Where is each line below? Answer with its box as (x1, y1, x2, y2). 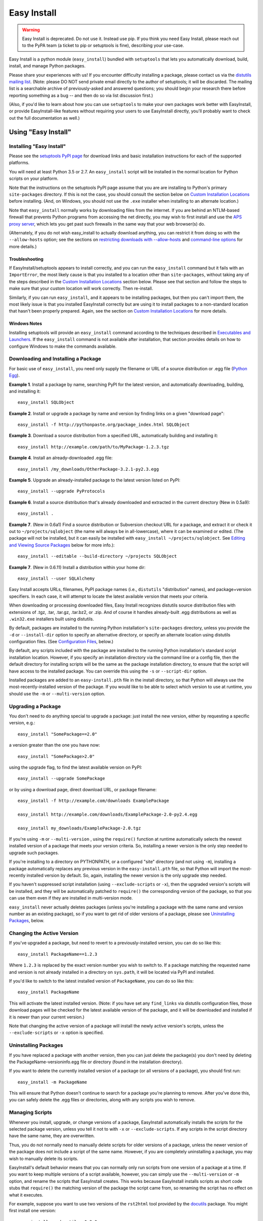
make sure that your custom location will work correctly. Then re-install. (9, 286, 153, 292)
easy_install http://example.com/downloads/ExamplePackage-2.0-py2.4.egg (18, 811, 198, 817)
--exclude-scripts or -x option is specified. (9, 1030, 104, 1035)
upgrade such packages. (9, 850, 59, 856)
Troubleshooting (9, 256, 44, 262)
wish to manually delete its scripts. (9, 1156, 79, 1161)
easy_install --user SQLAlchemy (18, 575, 95, 581)
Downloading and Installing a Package (9, 356, 102, 362)
